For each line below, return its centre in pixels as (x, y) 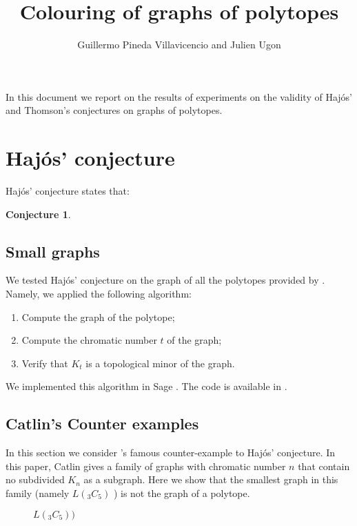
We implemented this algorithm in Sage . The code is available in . (146, 386)
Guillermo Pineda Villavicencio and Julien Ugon (179, 45)
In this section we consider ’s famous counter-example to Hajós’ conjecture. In (171, 452)
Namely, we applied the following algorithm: (99, 294)
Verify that (45, 363)
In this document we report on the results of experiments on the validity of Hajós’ (179, 96)
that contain (324, 466)
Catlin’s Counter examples (102, 423)
